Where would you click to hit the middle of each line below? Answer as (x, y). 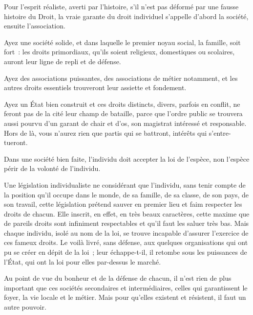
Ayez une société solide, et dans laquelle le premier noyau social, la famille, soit (122, 42)
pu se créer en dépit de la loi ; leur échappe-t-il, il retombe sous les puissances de (126, 252)
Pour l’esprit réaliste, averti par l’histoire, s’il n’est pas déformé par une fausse (121, 6)
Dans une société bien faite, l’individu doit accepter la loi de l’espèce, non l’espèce (127, 158)
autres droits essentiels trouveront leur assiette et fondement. (95, 87)
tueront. (16, 142)
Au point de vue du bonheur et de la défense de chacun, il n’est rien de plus (118, 278)
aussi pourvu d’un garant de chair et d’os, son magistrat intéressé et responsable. (125, 123)
